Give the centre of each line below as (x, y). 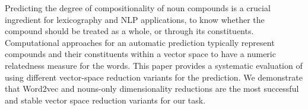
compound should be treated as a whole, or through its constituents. (129, 31)
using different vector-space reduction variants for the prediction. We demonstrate (154, 77)
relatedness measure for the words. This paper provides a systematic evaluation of (154, 65)
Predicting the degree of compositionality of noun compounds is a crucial (138, 8)
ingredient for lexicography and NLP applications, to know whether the (135, 19)
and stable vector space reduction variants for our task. (105, 100)
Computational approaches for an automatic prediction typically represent (140, 42)
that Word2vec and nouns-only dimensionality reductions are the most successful (152, 89)
